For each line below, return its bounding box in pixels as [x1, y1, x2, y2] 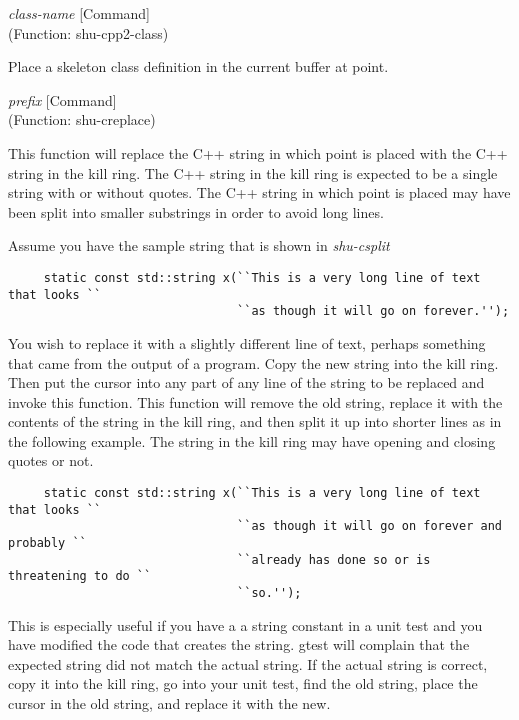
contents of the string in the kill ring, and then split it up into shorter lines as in [8, 411, 502, 432]
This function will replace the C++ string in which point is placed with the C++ [8, 142, 508, 163]
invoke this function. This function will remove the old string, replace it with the [8, 391, 503, 412]
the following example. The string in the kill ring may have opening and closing [8, 430, 496, 451]
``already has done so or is [237, 552, 431, 567]
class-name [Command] [8, 3, 151, 23]
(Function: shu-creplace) [8, 109, 156, 130]
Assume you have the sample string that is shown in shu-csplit [8, 235, 390, 256]
